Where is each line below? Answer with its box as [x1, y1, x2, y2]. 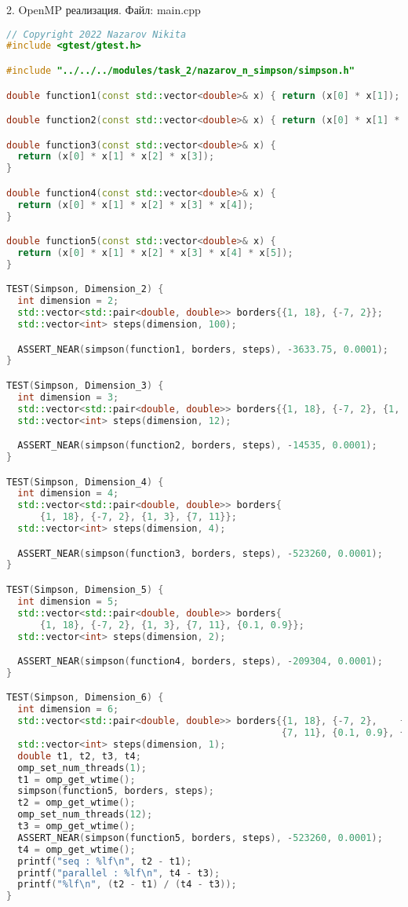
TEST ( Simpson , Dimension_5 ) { [6, 584, 164, 595]
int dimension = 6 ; [17, 704, 119, 715]
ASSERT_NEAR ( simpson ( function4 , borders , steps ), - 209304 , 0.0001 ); [17, 656, 383, 667]
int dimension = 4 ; [17, 488, 119, 499]
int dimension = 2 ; [17, 295, 119, 307]
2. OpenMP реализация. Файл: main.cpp [6, 2, 201, 17]
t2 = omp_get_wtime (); [17, 797, 136, 809]
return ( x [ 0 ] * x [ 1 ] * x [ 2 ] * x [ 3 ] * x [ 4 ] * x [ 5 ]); [17, 247, 293, 259]
